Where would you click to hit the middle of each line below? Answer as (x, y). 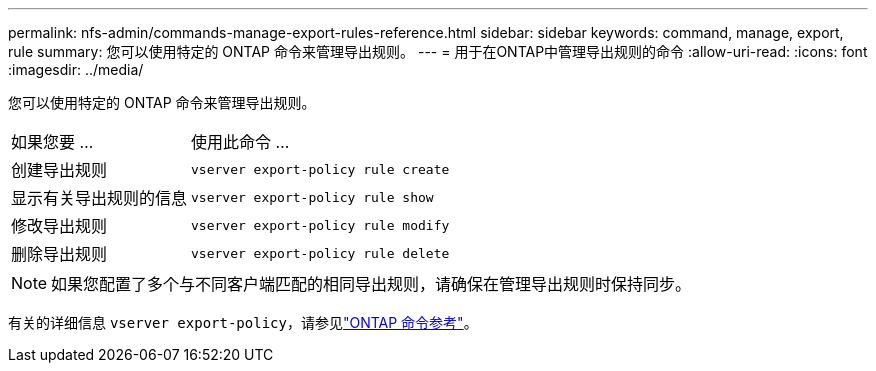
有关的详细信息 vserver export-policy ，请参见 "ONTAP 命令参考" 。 (243, 322)
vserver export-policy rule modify (320, 225)
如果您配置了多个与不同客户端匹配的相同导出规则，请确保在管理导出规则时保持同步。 (371, 284)
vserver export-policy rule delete (320, 253)
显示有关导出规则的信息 (99, 198)
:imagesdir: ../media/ (76, 69)
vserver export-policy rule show (312, 197)
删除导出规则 (59, 254)
